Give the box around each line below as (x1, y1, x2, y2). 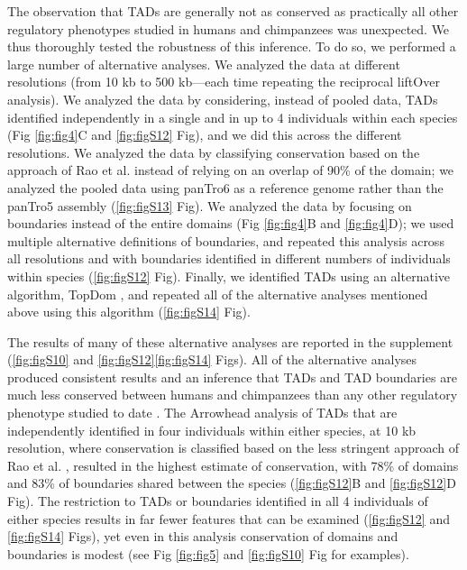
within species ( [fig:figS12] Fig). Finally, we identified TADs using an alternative (7, 266, 450, 285)
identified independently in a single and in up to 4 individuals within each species (7, 107, 458, 126)
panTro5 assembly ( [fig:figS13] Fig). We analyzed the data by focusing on (7, 196, 412, 215)
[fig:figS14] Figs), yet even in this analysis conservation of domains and (7, 527, 398, 546)
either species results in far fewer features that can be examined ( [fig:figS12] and (7, 509, 450, 528)
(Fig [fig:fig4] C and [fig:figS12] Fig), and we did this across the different (7, 125, 402, 144)
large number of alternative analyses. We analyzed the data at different (7, 54, 400, 73)
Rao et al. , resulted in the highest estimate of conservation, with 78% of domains (7, 455, 459, 474)
